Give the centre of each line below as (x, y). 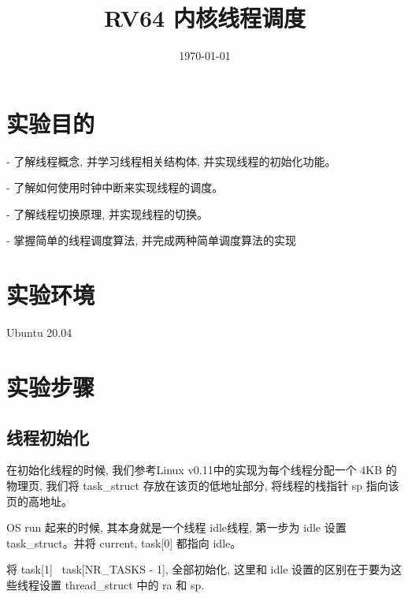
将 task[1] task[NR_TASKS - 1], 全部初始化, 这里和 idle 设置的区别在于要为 (199, 569)
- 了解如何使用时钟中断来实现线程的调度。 (115, 187)
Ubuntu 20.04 (39, 333)
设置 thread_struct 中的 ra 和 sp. (122, 584)
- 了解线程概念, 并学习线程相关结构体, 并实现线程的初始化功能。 (171, 161)
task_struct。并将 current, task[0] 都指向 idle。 (124, 542)
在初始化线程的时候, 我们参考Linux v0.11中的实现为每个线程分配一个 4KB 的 (202, 470)
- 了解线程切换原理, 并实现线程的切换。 (107, 213)
